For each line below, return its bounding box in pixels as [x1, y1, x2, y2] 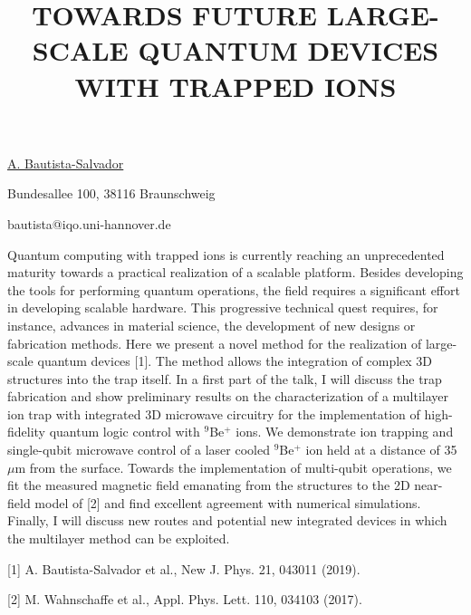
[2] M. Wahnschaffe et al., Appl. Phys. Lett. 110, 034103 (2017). [7, 590, 362, 609]
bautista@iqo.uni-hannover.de [7, 214, 171, 233]
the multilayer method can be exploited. [7, 529, 230, 548]
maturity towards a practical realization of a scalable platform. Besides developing [7, 263, 464, 282]
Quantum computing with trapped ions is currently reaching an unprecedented [7, 245, 445, 264]
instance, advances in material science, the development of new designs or [7, 315, 416, 334]
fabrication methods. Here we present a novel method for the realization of [7, 333, 422, 352]
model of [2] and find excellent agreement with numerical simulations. [34, 493, 421, 512]
